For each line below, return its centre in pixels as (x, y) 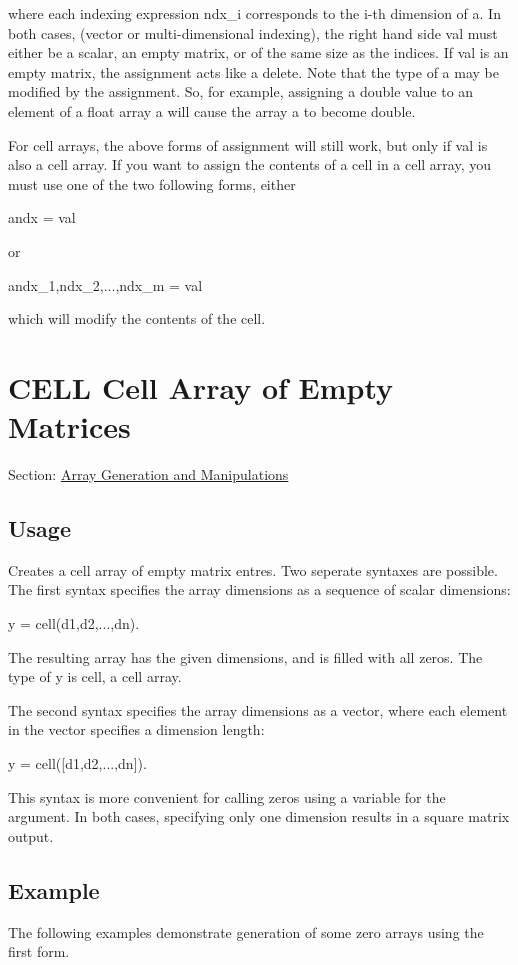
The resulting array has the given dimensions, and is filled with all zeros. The (245, 656)
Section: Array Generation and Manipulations (148, 474)
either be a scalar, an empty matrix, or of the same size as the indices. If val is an (258, 52)
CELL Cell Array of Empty (201, 386)
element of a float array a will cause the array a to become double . (212, 110)
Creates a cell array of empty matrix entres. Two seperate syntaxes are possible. (253, 569)
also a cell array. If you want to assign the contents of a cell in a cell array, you (250, 164)
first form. (39, 951)
